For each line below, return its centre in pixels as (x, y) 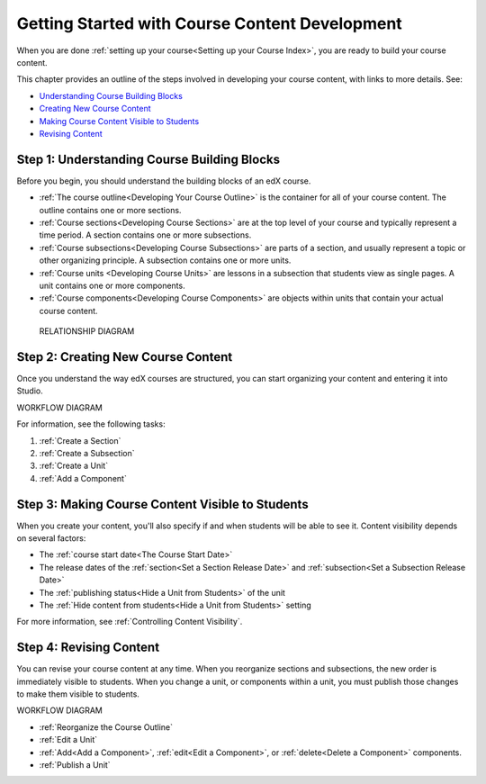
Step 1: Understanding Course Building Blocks (148, 159)
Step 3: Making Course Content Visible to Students (163, 504)
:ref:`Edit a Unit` (68, 740)
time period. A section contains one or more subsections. (145, 235)
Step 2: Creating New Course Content (125, 357)
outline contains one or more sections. (110, 210)
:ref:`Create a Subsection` (87, 453)
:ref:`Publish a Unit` (75, 765)
